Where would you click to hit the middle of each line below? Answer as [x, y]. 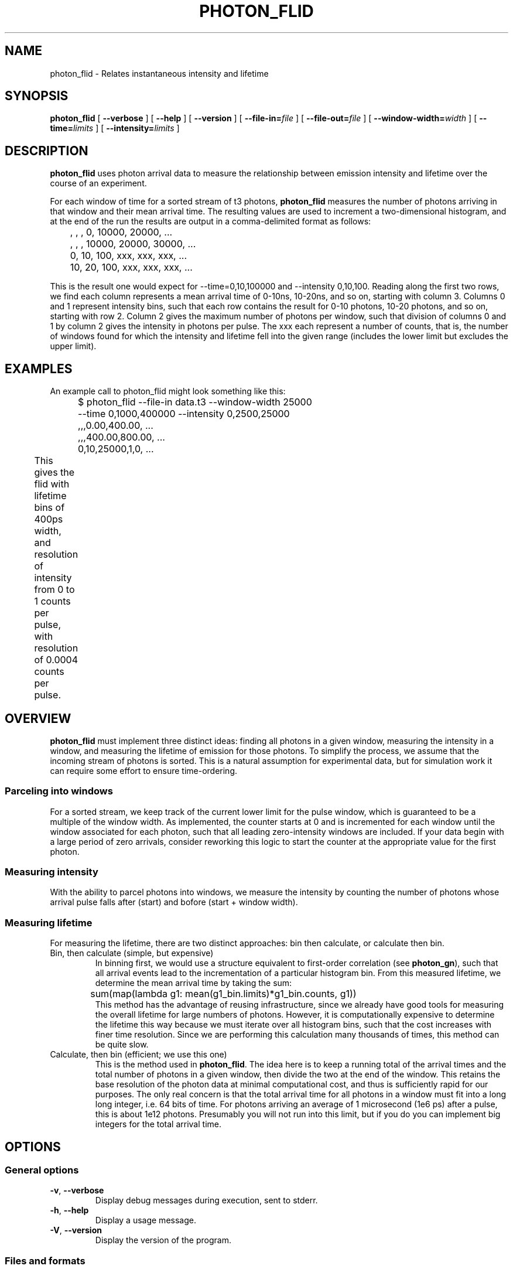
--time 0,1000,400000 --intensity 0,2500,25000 [184, 414]
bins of [49, 508]
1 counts [52, 601]
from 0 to [54, 590]
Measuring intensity [52, 872]
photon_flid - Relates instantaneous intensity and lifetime [159, 73]
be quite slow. [122, 1045]
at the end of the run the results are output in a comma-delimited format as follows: [211, 221]
